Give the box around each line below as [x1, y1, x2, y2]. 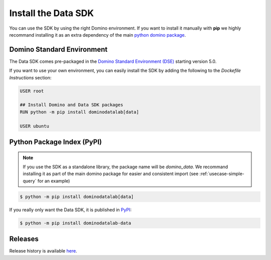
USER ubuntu [20, 123, 50, 129]
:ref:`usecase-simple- [199, 171, 244, 177]
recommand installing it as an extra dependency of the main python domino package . [9, 32, 186, 38]
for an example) [37, 178, 70, 184]
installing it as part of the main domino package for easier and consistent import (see [23, 171, 199, 177]
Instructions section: [9, 74, 52, 80]
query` [23, 178, 37, 184]
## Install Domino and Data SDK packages [20, 102, 123, 108]
